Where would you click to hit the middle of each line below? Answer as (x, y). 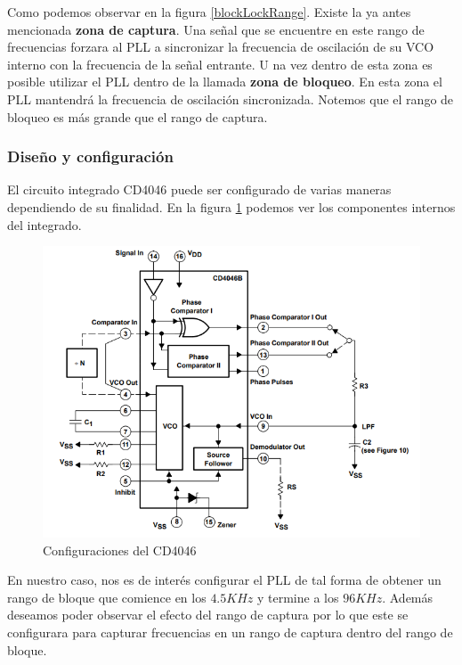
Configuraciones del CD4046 (120, 550)
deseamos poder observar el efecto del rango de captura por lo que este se (208, 615)
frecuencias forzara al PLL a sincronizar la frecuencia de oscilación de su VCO (221, 47)
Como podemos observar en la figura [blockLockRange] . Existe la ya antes (209, 12)
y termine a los (298, 597)
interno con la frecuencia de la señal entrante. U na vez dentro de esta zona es (220, 64)
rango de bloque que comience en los (107, 597)
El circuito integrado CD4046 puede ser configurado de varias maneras (199, 189)
